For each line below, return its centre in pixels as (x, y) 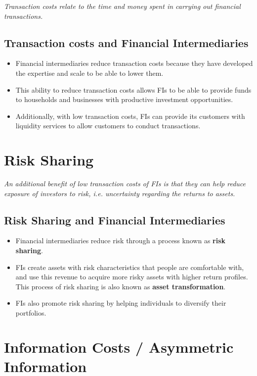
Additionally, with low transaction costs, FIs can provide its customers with (130, 116)
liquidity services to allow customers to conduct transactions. (108, 126)
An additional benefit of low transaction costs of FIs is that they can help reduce (125, 184)
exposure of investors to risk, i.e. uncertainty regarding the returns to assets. (120, 193)
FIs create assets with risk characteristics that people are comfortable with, (130, 267)
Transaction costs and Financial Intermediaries (126, 42)
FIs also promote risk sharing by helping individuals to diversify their (121, 303)
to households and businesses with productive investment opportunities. (124, 99)
